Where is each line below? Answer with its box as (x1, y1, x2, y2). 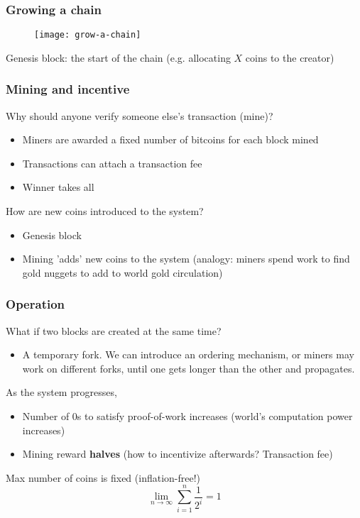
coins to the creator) (245, 50, 334, 65)
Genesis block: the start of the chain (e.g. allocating (6, 50, 231, 65)
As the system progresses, (6, 385, 117, 399)
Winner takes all (22, 180, 94, 194)
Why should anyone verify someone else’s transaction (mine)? (6, 108, 273, 123)
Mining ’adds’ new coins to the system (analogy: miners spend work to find (22, 251, 350, 266)
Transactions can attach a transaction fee (22, 155, 202, 170)
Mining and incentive (6, 80, 130, 98)
